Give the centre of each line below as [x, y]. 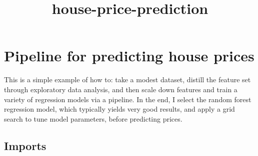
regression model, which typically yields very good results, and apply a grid [119, 109]
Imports [25, 145]
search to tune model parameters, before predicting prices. [93, 118]
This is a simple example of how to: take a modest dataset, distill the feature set [127, 79]
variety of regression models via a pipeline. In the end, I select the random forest [128, 99]
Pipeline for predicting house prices [129, 56]
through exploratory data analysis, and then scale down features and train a [121, 89]
